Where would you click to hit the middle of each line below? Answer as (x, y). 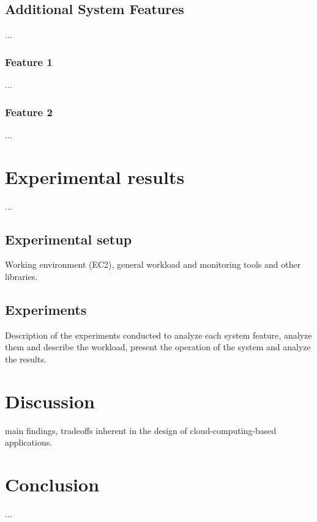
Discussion (50, 401)
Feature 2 (29, 112)
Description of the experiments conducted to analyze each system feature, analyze (158, 335)
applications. (29, 442)
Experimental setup (69, 239)
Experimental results (95, 176)
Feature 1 (29, 61)
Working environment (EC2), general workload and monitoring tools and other (153, 264)
